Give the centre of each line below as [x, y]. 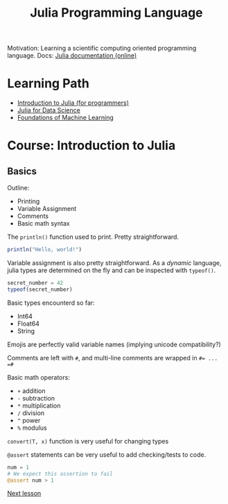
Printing [28, 201]
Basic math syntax [44, 224]
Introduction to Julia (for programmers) [73, 103]
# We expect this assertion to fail [60, 473]
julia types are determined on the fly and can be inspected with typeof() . [112, 270]
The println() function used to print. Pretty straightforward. [93, 237]
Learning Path [49, 84]
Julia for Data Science [49, 110]
